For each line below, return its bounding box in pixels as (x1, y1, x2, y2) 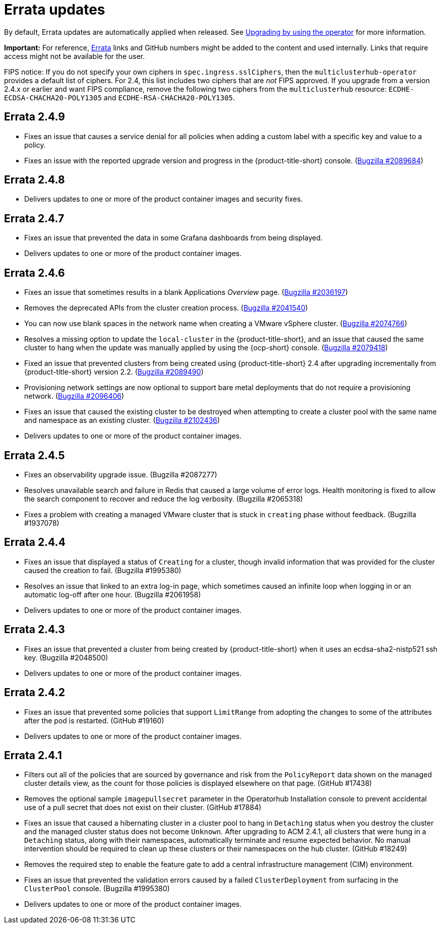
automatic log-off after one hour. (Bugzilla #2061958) (24, 590, 201, 599)
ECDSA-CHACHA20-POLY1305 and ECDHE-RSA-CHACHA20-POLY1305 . (4, 93, 235, 102)
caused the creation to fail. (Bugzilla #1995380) (24, 566, 181, 575)
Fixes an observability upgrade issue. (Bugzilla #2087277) (24, 470, 217, 479)
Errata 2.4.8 (4, 173, 65, 187)
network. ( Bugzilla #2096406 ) (24, 392, 124, 401)
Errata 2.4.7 (4, 212, 65, 225)
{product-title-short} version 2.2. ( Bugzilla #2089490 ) (24, 367, 204, 377)
